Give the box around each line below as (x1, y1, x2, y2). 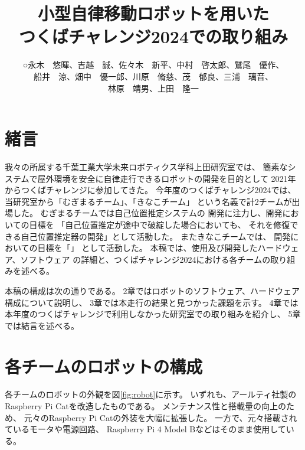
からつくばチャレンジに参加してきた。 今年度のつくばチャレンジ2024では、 (5, 184, 296, 196)
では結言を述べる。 (5, 319, 79, 331)
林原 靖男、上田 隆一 (108, 81, 199, 94)
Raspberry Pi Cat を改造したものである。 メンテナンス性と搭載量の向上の (5, 400, 286, 412)
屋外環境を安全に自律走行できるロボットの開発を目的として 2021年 (37, 172, 296, 184)
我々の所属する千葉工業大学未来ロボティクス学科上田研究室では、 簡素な (5, 161, 288, 173)
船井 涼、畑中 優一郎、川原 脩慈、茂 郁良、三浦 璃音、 (34, 70, 273, 82)
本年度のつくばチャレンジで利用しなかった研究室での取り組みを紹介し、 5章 (5, 308, 301, 320)
